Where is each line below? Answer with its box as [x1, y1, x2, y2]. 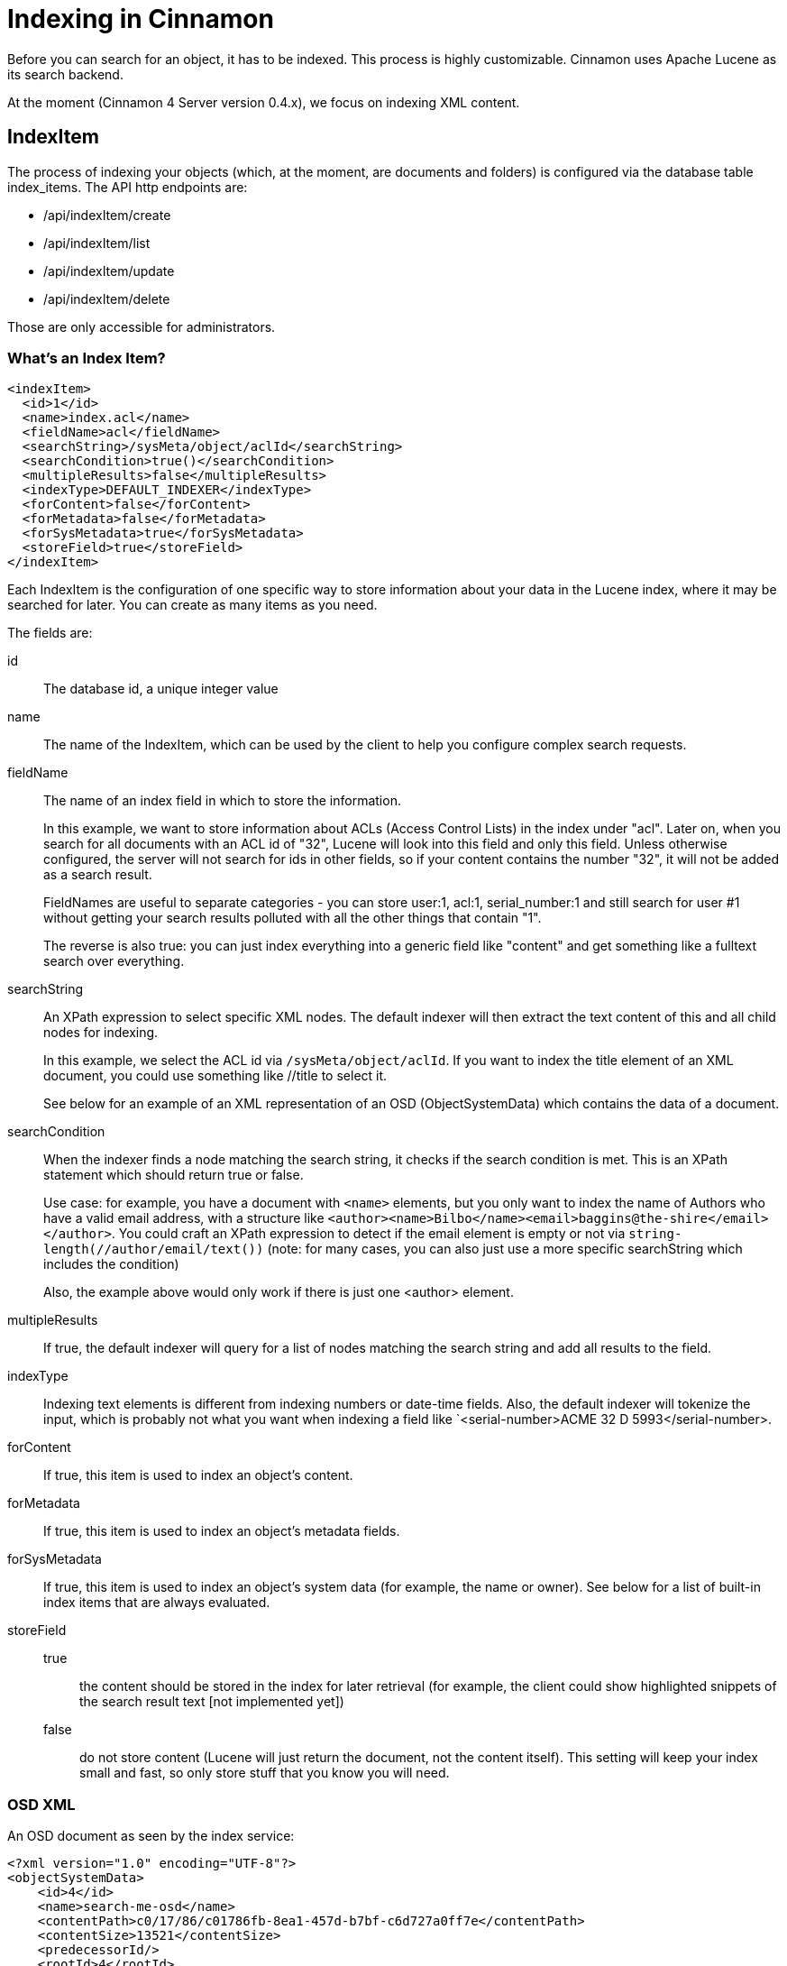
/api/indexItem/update [43, 262, 175, 279]
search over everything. [43, 953, 185, 969]
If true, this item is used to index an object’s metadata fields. [43, 1523, 400, 1539]
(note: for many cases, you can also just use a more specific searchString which [267, 1241, 743, 1257]
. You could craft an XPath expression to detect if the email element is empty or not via [111, 1226, 626, 1242]
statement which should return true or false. [43, 1167, 304, 1183]
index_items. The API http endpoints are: [7, 179, 248, 195]
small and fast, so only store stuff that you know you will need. [79, 1765, 450, 1781]
